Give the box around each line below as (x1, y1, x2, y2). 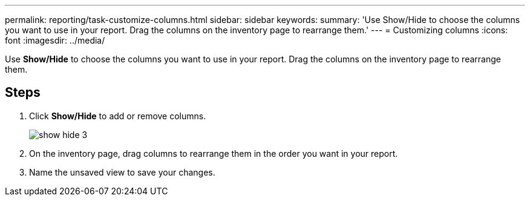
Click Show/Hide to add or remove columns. (29, 110, 206, 121)
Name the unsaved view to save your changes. (29, 166, 215, 177)
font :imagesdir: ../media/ (5, 35, 105, 45)
